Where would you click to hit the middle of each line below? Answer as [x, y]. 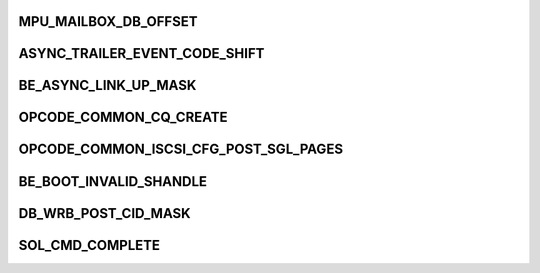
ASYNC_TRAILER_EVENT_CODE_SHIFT [141, 53]
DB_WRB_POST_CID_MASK [104, 213]
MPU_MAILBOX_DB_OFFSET [108, 21]
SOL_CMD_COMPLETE [89, 245]
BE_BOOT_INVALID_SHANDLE [113, 181]
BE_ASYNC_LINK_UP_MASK [107, 85]
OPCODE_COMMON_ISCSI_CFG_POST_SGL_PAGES [181, 149]
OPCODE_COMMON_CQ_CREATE [123, 117]
